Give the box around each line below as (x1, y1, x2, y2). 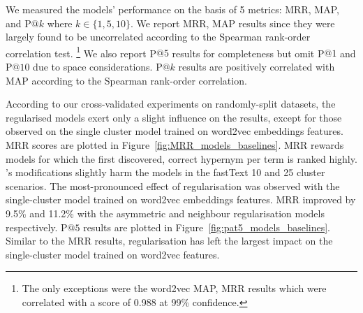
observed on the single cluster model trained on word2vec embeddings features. (6, 124, 343, 138)
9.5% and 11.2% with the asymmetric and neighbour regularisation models (6, 205, 325, 220)
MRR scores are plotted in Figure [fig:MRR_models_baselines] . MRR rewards (6, 138, 344, 152)
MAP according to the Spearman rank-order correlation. (6, 73, 247, 87)
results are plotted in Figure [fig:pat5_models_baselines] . (83, 219, 331, 234)
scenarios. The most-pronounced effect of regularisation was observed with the (6, 178, 340, 193)
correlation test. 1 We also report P (6, 43, 156, 60)
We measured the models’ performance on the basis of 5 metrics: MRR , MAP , (6, 2, 339, 16)
